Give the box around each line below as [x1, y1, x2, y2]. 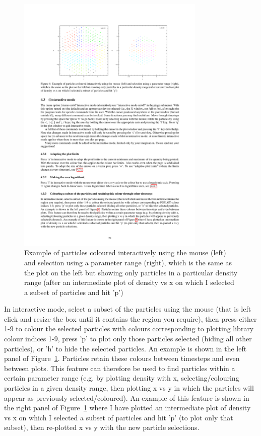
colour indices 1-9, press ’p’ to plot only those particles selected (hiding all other [4, 333, 252, 344]
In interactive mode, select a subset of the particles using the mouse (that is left [4, 304, 251, 314]
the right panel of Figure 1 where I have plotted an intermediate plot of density [4, 402, 251, 413]
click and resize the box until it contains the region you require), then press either [4, 313, 257, 324]
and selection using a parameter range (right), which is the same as [24, 257, 232, 267]
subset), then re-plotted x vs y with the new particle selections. [4, 422, 200, 432]
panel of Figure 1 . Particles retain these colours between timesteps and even [4, 353, 240, 364]
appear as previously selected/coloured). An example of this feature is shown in [4, 392, 249, 403]
